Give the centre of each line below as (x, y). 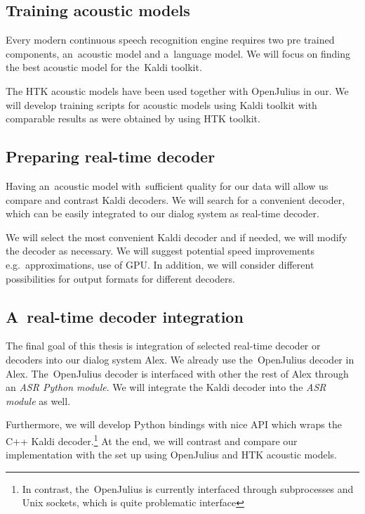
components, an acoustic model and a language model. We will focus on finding (178, 53)
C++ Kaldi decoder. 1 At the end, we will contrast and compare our (152, 439)
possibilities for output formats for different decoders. (120, 278)
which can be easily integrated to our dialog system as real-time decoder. (162, 213)
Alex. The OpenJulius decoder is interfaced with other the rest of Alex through (177, 373)
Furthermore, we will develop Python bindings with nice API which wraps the (174, 424)
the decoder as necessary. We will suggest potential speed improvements (160, 251)
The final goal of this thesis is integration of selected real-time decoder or (163, 346)
